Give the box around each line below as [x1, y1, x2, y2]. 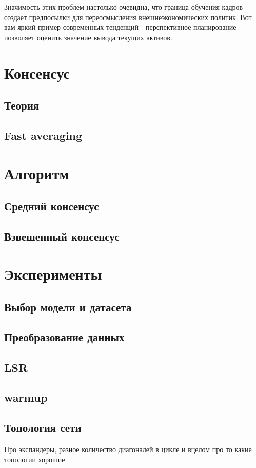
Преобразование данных [4, 329, 125, 345]
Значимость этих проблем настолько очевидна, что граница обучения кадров [4, 2, 243, 12]
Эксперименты [4, 263, 102, 284]
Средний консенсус [4, 198, 99, 214]
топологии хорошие [4, 454, 65, 464]
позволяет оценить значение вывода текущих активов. [4, 31, 172, 42]
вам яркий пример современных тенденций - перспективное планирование [4, 22, 237, 32]
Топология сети [4, 420, 82, 436]
